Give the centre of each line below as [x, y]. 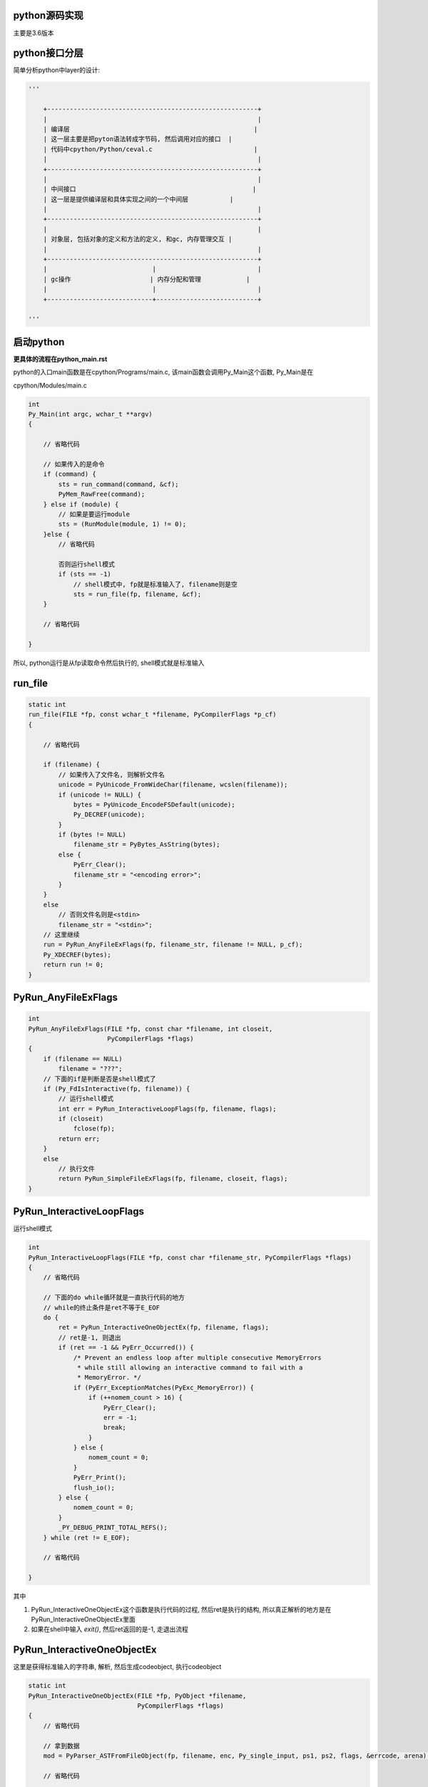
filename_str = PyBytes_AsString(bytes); [147, 845]
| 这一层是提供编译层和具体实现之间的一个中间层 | [138, 199]
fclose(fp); [94, 1129]
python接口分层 [48, 53]
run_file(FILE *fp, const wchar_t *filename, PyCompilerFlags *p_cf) [152, 714]
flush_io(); [94, 1487]
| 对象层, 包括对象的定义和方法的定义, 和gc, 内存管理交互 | [138, 239]
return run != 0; [73, 965]
